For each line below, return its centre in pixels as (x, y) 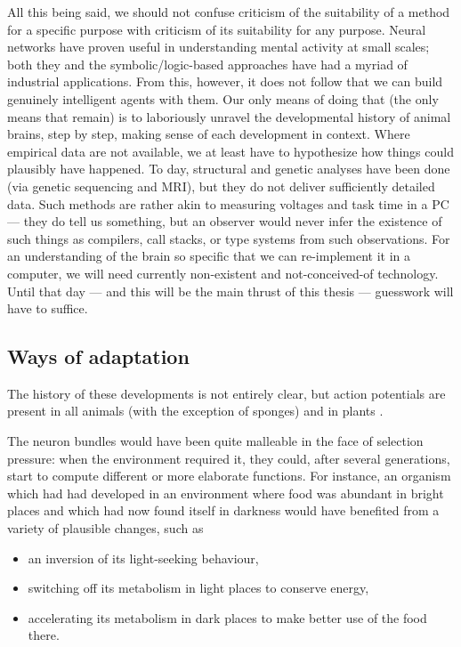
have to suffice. (48, 308)
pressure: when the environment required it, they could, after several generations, (229, 458)
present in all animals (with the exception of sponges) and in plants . (195, 411)
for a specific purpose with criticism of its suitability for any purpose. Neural (217, 29)
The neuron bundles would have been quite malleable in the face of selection (215, 441)
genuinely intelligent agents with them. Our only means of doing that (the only (223, 98)
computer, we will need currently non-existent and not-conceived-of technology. (223, 273)
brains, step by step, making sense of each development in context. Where (209, 134)
